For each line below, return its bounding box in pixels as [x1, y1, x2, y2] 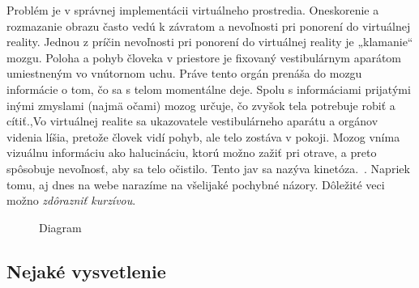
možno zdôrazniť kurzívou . [6, 192, 136, 209]
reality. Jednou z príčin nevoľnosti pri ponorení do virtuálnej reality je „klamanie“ [6, 33, 413, 50]
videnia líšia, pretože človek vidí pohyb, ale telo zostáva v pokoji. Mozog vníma [6, 128, 400, 145]
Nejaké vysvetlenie [6, 258, 166, 283]
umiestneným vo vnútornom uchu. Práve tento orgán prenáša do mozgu [6, 65, 362, 82]
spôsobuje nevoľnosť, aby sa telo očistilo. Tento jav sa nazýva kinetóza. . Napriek [6, 159, 410, 176]
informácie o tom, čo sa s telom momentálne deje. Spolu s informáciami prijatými [6, 80, 411, 97]
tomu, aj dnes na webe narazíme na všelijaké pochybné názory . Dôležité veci [6, 176, 385, 193]
